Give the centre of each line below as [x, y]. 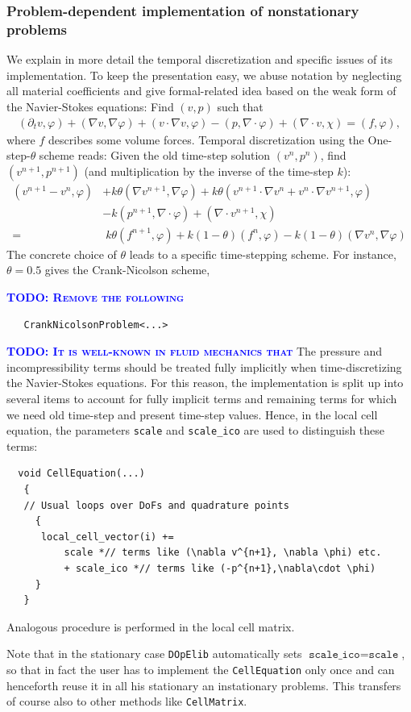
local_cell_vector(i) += [107, 537]
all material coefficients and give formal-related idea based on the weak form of [201, 91]
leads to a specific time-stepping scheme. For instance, [263, 254]
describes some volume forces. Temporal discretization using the [206, 139]
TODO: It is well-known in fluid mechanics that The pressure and [194, 351]
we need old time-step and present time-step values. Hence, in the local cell [192, 414]
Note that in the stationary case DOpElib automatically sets [154, 654]
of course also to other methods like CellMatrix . [127, 701]
